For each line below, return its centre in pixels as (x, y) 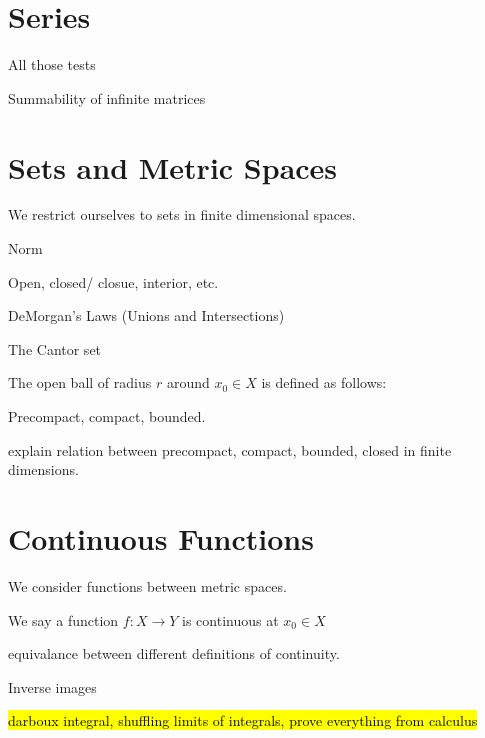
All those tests (52, 64)
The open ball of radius (80, 382)
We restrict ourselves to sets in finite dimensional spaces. (182, 214)
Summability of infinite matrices (107, 97)
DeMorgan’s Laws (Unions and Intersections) (146, 315)
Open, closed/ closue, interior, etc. (113, 281)
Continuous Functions (161, 537)
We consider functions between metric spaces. (147, 585)
